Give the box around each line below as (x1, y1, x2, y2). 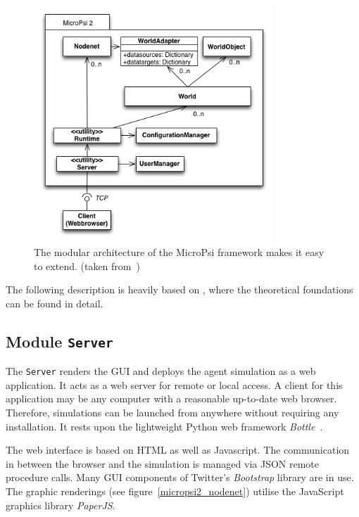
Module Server (6, 330, 113, 352)
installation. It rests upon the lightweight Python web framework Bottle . (6, 419, 323, 433)
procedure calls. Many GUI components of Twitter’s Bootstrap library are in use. (6, 470, 354, 485)
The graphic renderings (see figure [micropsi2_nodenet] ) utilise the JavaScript (6, 483, 344, 498)
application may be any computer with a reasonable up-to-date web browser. (6, 391, 337, 406)
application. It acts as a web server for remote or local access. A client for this (6, 377, 343, 392)
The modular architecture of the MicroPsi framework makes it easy (34, 244, 325, 259)
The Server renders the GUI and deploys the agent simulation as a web (6, 364, 316, 378)
